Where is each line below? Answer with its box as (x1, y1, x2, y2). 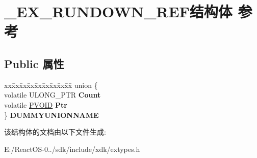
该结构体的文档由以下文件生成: (4, 127, 106, 137)
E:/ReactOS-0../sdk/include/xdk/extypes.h (4, 143, 140, 154)
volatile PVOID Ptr (4, 99, 67, 110)
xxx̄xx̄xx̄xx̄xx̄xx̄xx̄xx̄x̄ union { (4, 79, 98, 90)
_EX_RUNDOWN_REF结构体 (4, 1, 233, 22)
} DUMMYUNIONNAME (4, 109, 99, 120)
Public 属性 (4, 55, 64, 71)
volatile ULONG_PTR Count (4, 89, 101, 100)
